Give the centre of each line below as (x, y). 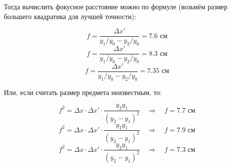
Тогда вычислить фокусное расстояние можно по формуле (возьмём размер (116, 6)
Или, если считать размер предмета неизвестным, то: (83, 92)
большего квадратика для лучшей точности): (70, 16)
